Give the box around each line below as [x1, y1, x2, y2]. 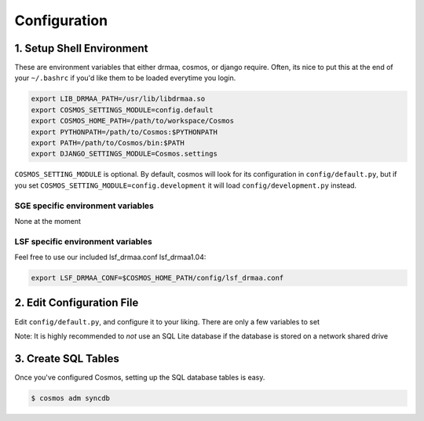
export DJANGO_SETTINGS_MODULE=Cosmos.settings [31, 149, 217, 159]
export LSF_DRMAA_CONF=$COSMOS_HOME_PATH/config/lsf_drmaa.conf [31, 273, 284, 283]
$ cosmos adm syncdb [31, 394, 110, 402]
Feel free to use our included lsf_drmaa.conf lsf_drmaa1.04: [14, 252, 207, 262]
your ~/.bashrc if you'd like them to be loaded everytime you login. [14, 73, 236, 82]
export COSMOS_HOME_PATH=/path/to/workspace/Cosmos [31, 116, 235, 126]
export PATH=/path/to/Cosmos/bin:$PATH [31, 138, 185, 147]
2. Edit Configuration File [14, 296, 139, 309]
